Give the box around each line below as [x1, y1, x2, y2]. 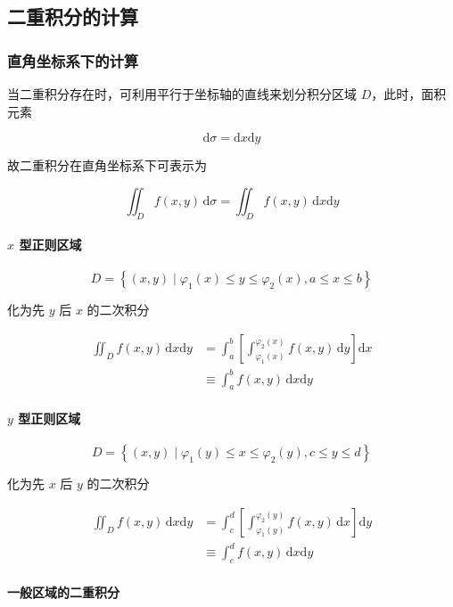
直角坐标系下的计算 [7, 49, 139, 71]
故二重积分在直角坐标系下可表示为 [7, 156, 207, 175]
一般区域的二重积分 [7, 582, 119, 601]
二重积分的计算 [7, 3, 138, 30]
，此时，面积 [371, 85, 447, 103]
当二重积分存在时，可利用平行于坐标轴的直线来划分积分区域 [7, 85, 357, 103]
